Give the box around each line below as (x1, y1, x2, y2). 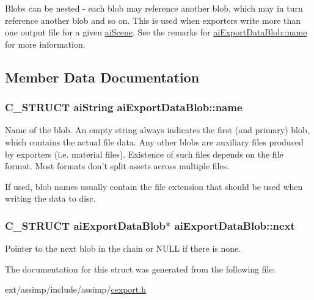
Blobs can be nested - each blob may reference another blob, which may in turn (5, 2, 303, 14)
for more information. (5, 37, 86, 50)
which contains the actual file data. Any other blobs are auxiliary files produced (5, 135, 304, 148)
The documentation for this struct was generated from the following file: (5, 262, 276, 275)
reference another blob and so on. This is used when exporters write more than (5, 13, 301, 26)
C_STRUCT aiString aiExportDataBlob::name (5, 100, 243, 115)
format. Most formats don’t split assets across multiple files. (5, 159, 230, 172)
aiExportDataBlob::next (174, 218, 295, 233)
